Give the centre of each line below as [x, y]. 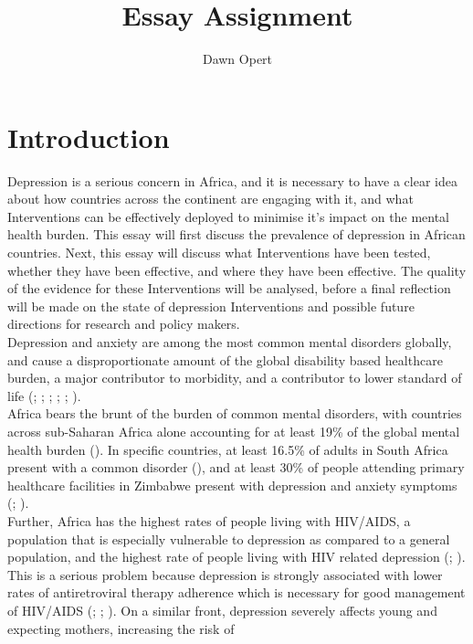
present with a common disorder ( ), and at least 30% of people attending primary [236, 467]
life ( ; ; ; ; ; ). [44, 395]
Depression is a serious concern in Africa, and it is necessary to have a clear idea [232, 180]
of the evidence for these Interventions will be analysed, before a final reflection [229, 288]
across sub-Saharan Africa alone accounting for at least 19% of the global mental [234, 431]
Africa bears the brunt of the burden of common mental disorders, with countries [235, 413]
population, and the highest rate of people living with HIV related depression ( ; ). [236, 557]
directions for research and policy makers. [124, 324]
